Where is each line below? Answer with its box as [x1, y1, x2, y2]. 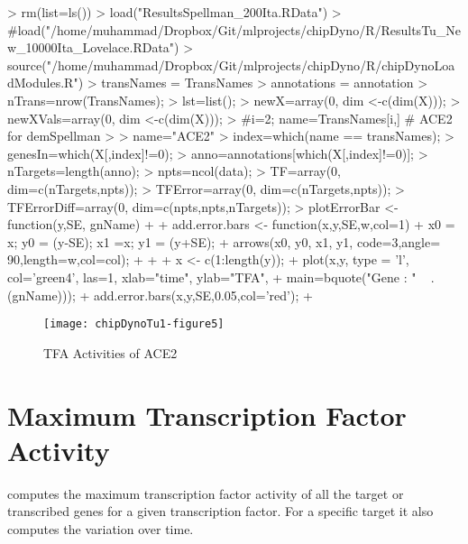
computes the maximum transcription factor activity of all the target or [7, 484, 404, 503]
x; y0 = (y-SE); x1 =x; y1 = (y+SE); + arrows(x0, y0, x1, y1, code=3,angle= [7, 232, 441, 251]
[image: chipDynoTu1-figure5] [43, 318, 225, 331]
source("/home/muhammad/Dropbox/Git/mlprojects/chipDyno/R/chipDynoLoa [7, 55, 455, 74]
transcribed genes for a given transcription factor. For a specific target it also [7, 502, 434, 521]
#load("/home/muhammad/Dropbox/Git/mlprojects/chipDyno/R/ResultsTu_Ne [7, 20, 462, 39]
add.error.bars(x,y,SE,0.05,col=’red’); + [94, 285, 313, 304]
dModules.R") [7, 73, 84, 92]
